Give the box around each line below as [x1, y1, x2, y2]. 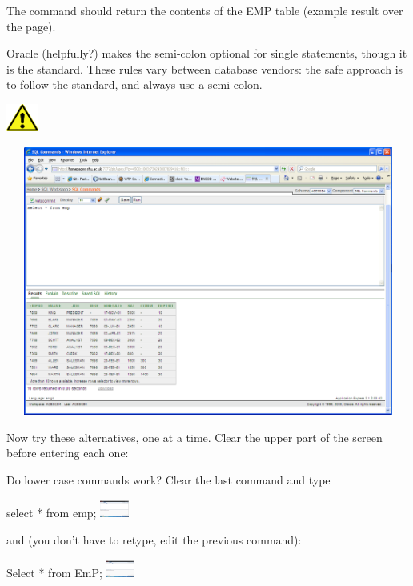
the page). [6, 18, 56, 34]
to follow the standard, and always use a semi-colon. [6, 76, 263, 93]
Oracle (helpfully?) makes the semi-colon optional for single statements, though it [6, 45, 407, 62]
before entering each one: [6, 444, 129, 461]
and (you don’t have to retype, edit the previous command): [6, 531, 302, 548]
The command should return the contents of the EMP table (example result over [6, 2, 403, 18]
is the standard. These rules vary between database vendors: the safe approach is [6, 60, 403, 77]
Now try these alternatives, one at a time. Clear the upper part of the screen [6, 428, 383, 445]
